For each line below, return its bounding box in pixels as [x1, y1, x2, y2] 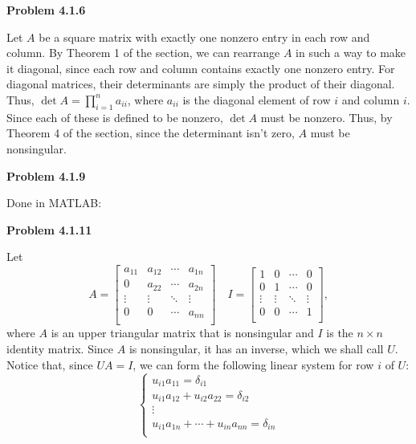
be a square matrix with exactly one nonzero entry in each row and [39, 28, 370, 45]
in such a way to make [296, 44, 406, 61]
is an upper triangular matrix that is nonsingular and [51, 324, 314, 341]
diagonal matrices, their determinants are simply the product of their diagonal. [6, 75, 395, 92]
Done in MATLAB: [6, 194, 102, 211]
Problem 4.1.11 [6, 221, 92, 238]
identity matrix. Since [6, 340, 114, 357]
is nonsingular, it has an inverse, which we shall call [128, 340, 384, 357]
